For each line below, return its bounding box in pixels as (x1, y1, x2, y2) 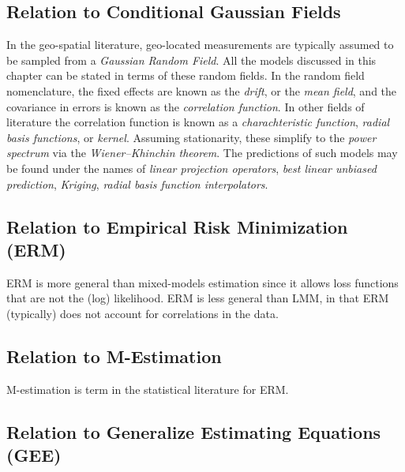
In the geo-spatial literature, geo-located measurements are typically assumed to (6, 36, 394, 53)
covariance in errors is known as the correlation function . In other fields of (6, 98, 365, 114)
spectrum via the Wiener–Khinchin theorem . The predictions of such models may (6, 144, 398, 161)
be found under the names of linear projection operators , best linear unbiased (6, 159, 377, 176)
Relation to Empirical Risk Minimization (6, 214, 348, 238)
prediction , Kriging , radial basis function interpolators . (6, 175, 268, 192)
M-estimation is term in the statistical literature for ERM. (6, 380, 289, 397)
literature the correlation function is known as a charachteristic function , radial (6, 114, 390, 130)
